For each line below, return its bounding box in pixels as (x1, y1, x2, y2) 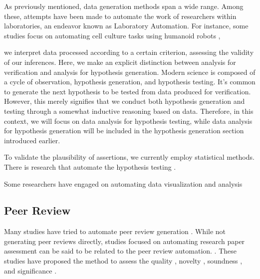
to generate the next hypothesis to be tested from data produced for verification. (4, 86, 251, 96)
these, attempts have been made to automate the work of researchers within (4, 10, 237, 21)
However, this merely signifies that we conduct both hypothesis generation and (4, 96, 245, 106)
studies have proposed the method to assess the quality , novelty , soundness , (4, 256, 243, 266)
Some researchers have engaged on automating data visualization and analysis (4, 178, 243, 189)
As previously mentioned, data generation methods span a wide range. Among (4, 1, 244, 11)
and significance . (4, 265, 57, 276)
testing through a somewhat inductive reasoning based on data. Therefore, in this (4, 105, 254, 116)
